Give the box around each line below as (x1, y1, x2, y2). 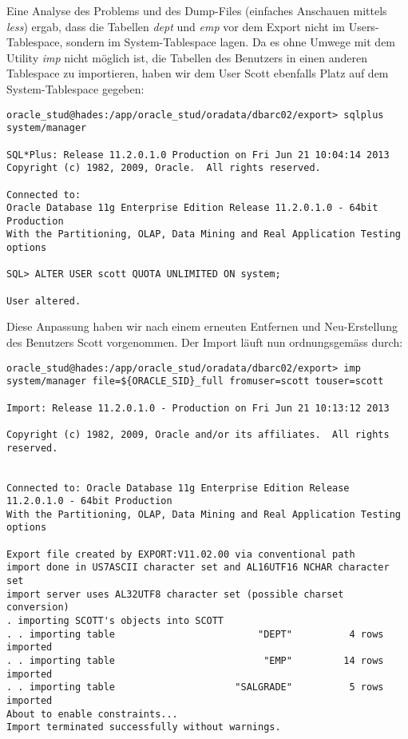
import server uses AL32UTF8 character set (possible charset (6, 588, 344, 600)
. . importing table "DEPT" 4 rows (6, 628, 384, 640)
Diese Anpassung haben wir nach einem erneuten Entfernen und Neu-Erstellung (6, 318, 398, 335)
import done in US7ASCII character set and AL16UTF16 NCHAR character (6, 562, 390, 574)
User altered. (6, 295, 81, 307)
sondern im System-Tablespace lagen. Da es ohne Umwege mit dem (66, 34, 396, 50)
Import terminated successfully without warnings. (6, 721, 281, 733)
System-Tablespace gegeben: (6, 80, 145, 97)
